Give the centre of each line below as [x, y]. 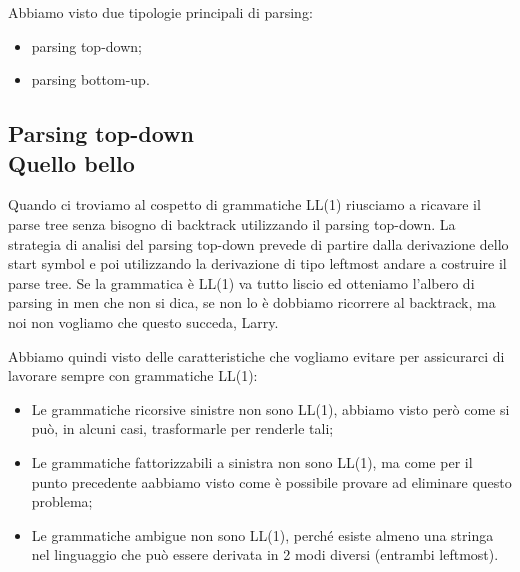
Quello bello [71, 162]
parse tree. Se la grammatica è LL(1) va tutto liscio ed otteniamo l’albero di [241, 282]
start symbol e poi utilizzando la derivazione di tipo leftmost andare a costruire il [257, 263]
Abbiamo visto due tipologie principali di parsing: [160, 12]
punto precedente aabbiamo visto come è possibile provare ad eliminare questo [271, 481]
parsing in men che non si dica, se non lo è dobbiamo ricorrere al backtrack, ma [252, 302]
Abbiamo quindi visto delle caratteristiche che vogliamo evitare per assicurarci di [256, 355]
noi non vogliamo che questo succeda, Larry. [143, 321]
